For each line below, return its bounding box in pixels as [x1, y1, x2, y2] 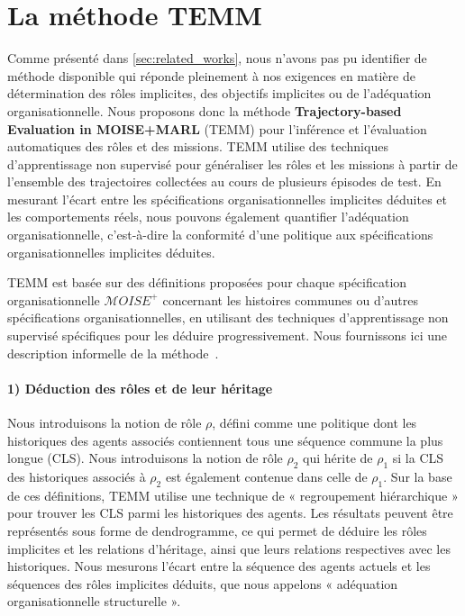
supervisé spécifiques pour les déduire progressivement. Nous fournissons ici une [7, 326, 447, 345]
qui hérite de [303, 448, 373, 467]
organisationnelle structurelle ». [7, 592, 181, 611]
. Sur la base [383, 467, 452, 485]
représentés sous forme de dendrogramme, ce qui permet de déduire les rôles [7, 521, 427, 539]
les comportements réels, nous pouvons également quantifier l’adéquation [7, 207, 409, 226]
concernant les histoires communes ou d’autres [162, 290, 419, 309]
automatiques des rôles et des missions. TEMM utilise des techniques [7, 137, 388, 156]
